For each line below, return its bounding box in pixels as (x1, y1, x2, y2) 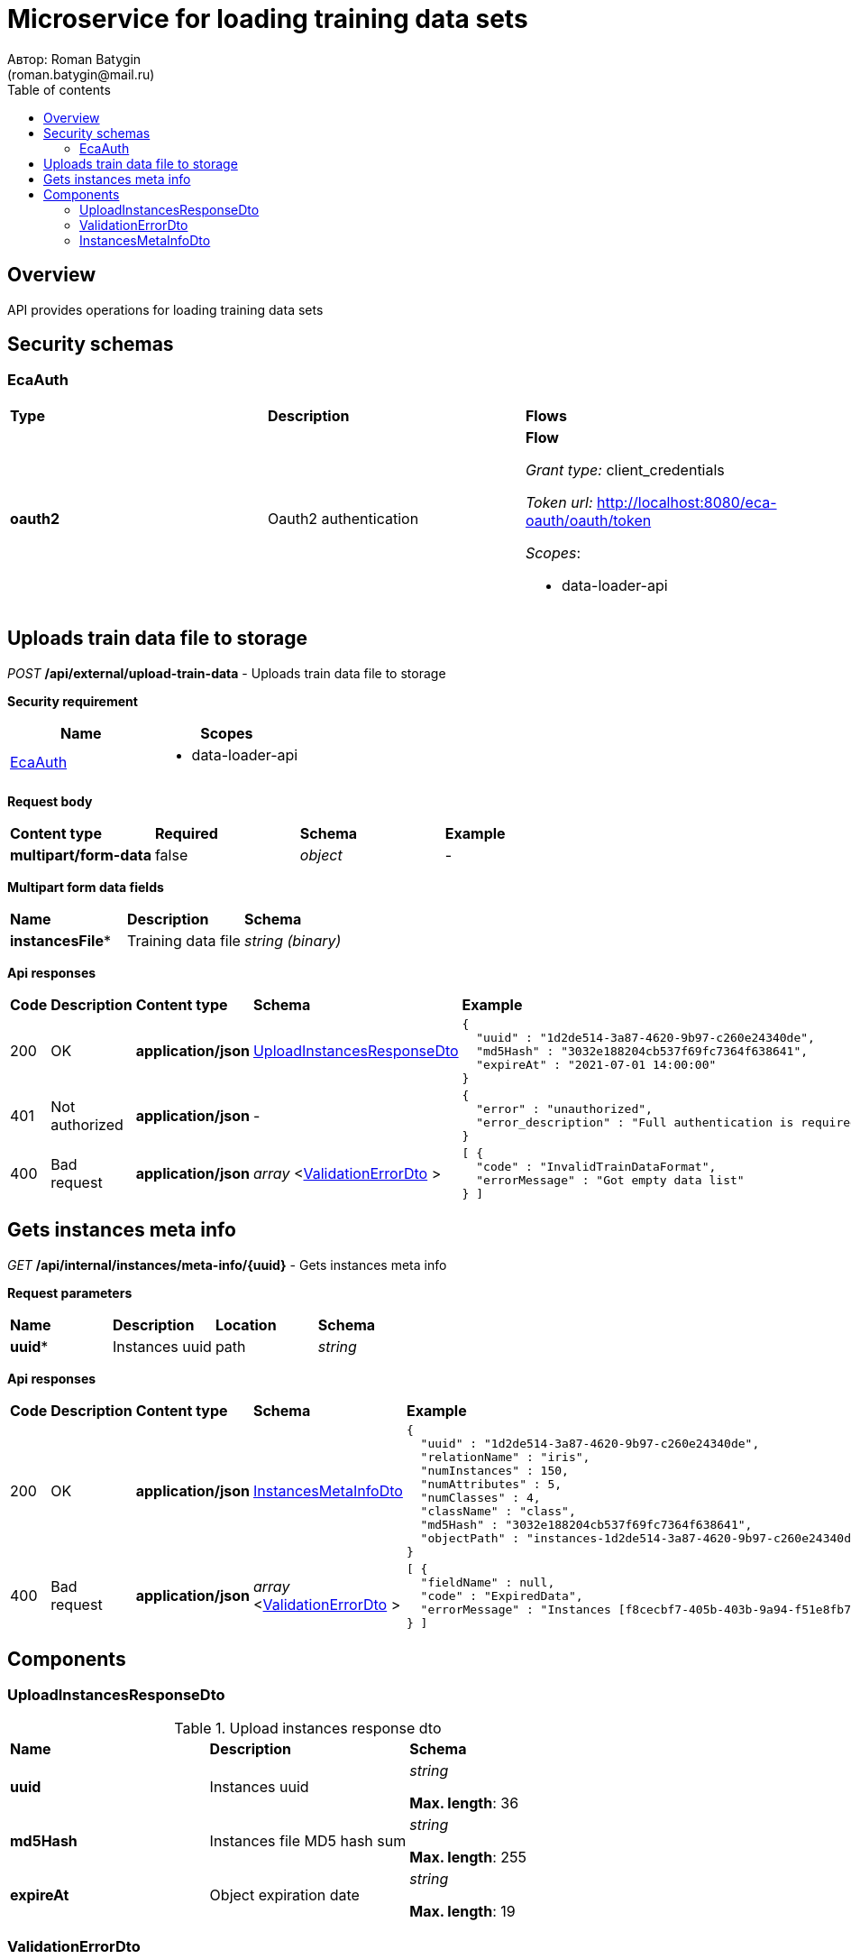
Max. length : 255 (409, 1847, 526, 1866)
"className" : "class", (420, 1504, 576, 1518)
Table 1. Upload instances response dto (174, 1718, 442, 1737)
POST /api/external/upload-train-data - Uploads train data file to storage (7, 665, 446, 681)
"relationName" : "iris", (420, 1449, 590, 1464)
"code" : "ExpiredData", (420, 1588, 583, 1603)
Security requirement (7, 693, 138, 709)
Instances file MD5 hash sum (209, 1831, 407, 1850)
